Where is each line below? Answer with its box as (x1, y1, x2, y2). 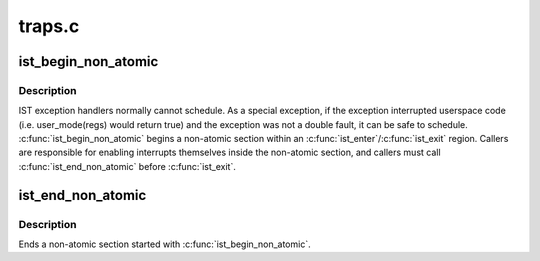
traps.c (18, 15, 80, 37)
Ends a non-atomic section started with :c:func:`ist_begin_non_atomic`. (18, 238, 311, 250)
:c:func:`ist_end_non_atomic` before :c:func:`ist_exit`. (18, 160, 237, 172)
